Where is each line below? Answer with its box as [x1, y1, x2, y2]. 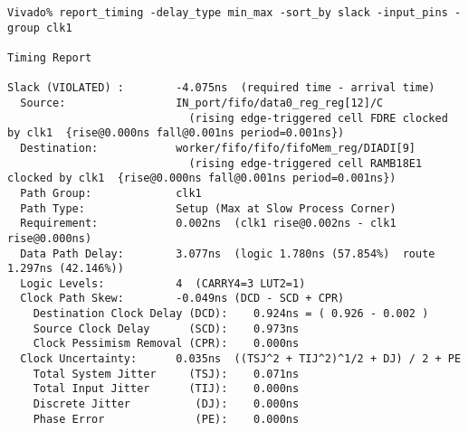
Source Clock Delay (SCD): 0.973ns [33, 322, 300, 335]
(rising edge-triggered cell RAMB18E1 [188, 156, 423, 170]
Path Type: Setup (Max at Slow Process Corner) [20, 201, 396, 215]
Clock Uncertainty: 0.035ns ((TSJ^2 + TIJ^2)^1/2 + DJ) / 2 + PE [20, 352, 462, 366]
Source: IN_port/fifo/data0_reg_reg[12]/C [20, 96, 384, 109]
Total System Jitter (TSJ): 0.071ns [33, 367, 300, 380]
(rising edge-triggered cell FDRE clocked [188, 111, 448, 125]
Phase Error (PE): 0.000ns [33, 412, 300, 426]
